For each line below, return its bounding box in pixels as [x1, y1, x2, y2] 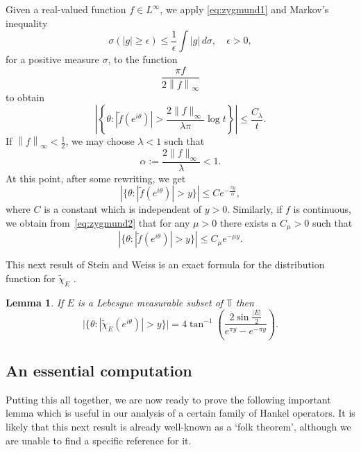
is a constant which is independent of [44, 202, 202, 216]
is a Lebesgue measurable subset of [77, 295, 224, 309]
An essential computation [6, 359, 192, 381]
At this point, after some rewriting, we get [6, 171, 186, 185]
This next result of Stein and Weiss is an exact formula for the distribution [6, 257, 325, 272]
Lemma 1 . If [6, 295, 64, 309]
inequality [6, 15, 48, 30]
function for [6, 270, 56, 285]
